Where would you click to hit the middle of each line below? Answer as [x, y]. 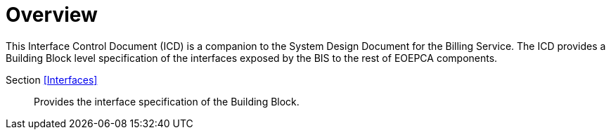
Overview [52, 15]
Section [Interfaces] [52, 79]
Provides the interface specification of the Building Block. [167, 101]
